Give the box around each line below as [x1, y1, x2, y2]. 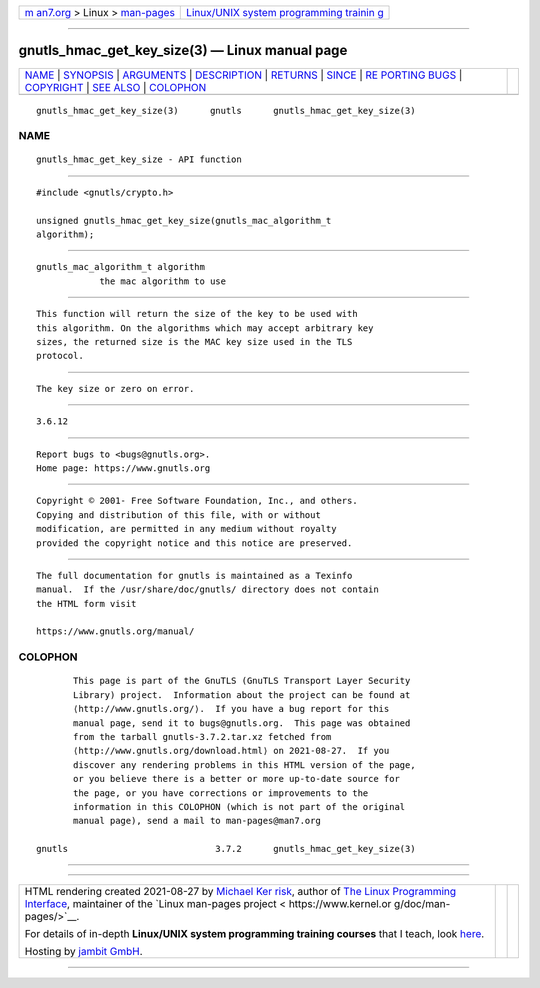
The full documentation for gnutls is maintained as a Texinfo [36, 570, 353, 581]
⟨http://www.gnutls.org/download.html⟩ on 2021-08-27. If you [73, 745, 390, 757]
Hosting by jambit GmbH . [24, 945, 144, 959]
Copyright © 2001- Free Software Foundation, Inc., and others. [36, 495, 359, 507]
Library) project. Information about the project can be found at [73, 689, 411, 700]
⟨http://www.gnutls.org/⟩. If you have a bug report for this [73, 703, 390, 715]
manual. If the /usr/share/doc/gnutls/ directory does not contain [36, 584, 379, 595]
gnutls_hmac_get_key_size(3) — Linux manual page [18, 42, 348, 59]
